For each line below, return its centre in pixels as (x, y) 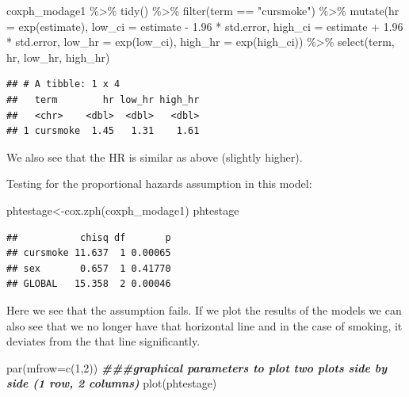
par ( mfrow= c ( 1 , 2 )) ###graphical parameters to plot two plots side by (197, 367)
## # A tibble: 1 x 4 (63, 84)
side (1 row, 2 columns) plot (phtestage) (112, 383)
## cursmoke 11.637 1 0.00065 (89, 253)
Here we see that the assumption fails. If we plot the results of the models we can (204, 309)
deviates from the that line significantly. (103, 341)
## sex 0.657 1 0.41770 (89, 268)
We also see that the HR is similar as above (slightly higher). (155, 157)
